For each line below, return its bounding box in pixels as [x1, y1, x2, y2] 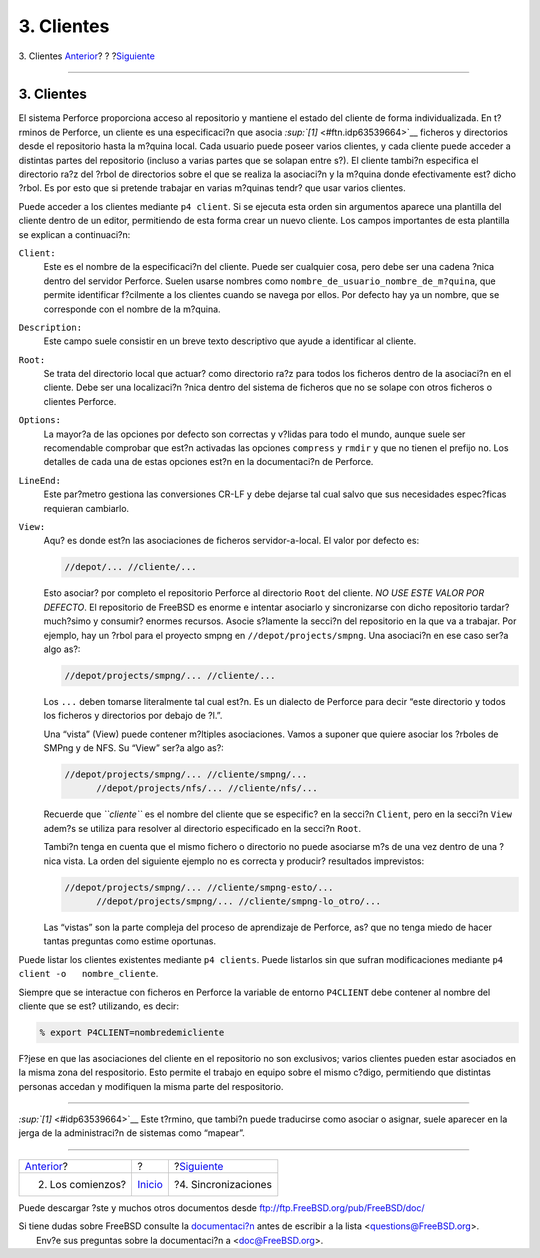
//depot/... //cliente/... [64, 561, 197, 573]
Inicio [137, 1177, 164, 1191]
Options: [18, 415, 62, 426]
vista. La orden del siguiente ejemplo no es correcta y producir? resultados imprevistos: [63, 855, 425, 867]
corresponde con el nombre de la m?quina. [43, 303, 221, 315]
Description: [18, 321, 83, 333]
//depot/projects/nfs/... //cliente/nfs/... [96, 783, 319, 794]
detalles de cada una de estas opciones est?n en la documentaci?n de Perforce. [43, 456, 374, 468]
